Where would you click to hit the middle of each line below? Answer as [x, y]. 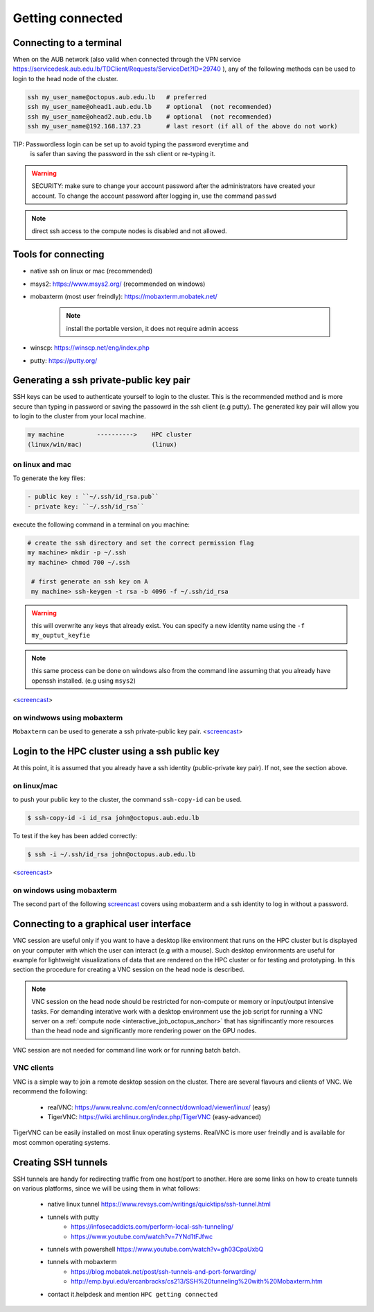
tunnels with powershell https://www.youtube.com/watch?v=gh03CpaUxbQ [155, 1250]
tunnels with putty [73, 1217]
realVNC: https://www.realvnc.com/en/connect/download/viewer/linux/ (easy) [159, 1107]
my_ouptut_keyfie [61, 636]
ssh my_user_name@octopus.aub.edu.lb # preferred [117, 97]
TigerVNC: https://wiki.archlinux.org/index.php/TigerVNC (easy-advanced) [154, 1117]
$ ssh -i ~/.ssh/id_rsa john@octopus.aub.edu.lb [112, 854]
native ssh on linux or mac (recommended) [91, 271]
